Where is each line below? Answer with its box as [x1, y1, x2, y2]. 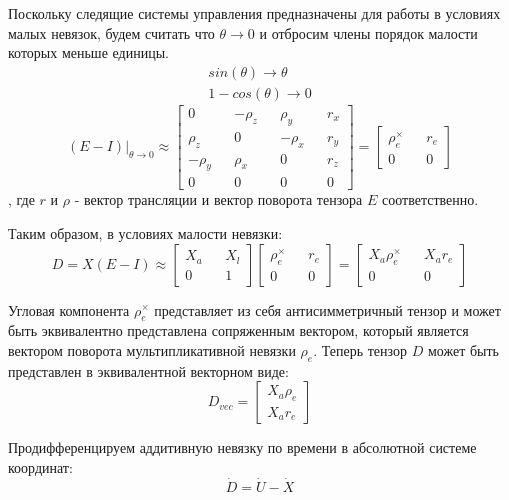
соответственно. [381, 189, 479, 210]
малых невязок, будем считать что [8, 22, 215, 43]
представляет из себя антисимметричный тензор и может [154, 299, 501, 320]
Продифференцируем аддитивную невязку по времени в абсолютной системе [8, 437, 477, 458]
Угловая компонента [8, 299, 130, 320]
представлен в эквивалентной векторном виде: [8, 360, 289, 381]
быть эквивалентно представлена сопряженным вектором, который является [8, 320, 469, 341]
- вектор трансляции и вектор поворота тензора [74, 189, 363, 210]
